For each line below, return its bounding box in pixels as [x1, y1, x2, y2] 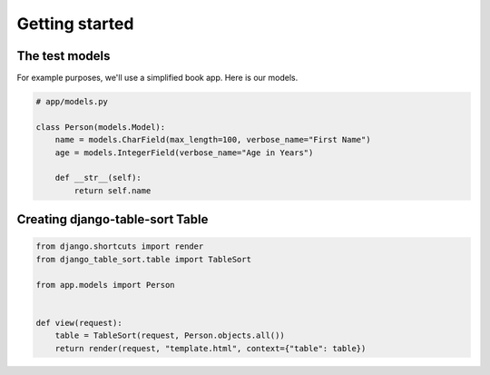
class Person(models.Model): [35, 122, 166, 132]
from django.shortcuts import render [35, 242, 204, 252]
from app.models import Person [35, 280, 176, 290]
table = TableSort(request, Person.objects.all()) [54, 331, 285, 340]
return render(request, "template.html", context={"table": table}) [54, 343, 367, 353]
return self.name [73, 185, 152, 195]
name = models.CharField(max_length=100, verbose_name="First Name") [54, 134, 371, 145]
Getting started [16, 14, 134, 34]
